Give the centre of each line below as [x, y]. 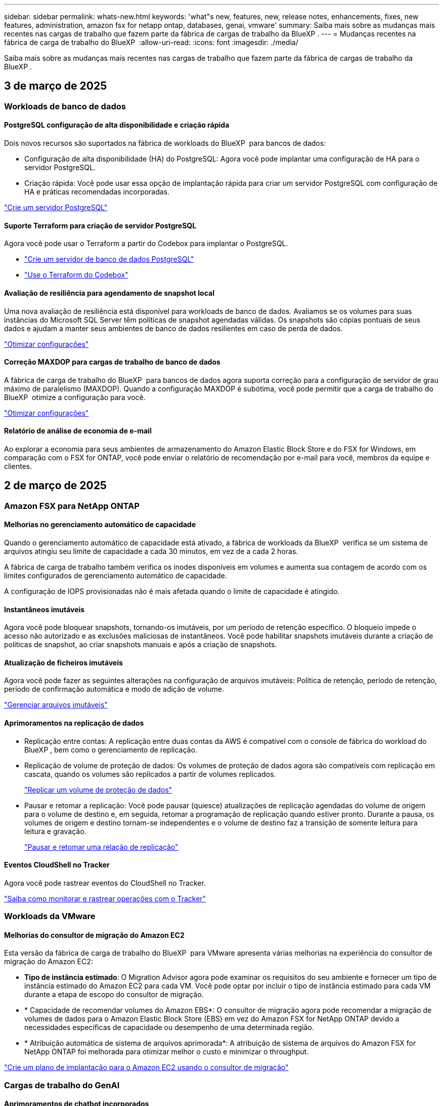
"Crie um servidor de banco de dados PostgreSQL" [109, 259]
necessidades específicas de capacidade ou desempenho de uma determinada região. [169, 1028]
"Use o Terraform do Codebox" [76, 275]
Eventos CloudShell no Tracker [57, 865]
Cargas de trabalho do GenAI [62, 1085]
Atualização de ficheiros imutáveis [63, 662]
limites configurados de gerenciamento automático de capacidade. [116, 576]
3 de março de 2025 [56, 86]
